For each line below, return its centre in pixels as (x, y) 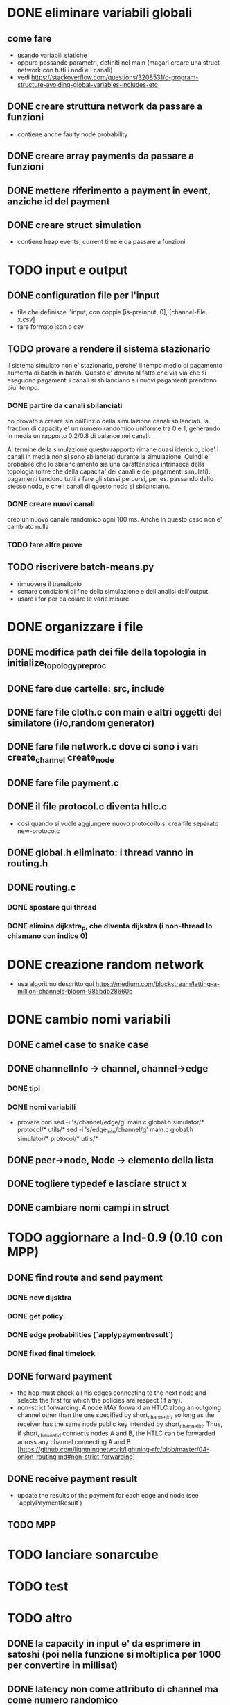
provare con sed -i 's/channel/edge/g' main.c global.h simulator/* (110, 1122)
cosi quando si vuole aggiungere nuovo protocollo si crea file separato (118, 823)
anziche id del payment (59, 201)
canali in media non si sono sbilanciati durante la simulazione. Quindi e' (108, 456)
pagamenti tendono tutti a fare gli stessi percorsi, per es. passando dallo (110, 478)
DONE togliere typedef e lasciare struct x (97, 1184)
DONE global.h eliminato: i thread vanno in (100, 853)
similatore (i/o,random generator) (81, 724)
